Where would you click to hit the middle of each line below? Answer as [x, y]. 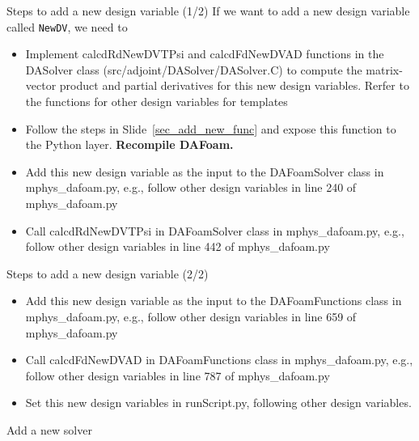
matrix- [384, 69]
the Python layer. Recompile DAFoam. [129, 144]
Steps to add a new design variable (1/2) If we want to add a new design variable [208, 11]
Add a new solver [49, 429]
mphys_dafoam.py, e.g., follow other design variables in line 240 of [191, 187]
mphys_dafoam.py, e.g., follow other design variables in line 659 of [191, 316]
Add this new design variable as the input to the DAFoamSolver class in [205, 171]
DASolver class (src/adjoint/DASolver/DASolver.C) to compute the [194, 69]
